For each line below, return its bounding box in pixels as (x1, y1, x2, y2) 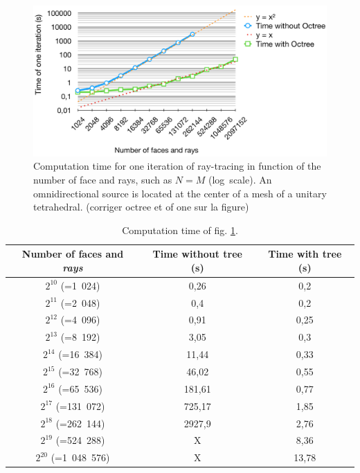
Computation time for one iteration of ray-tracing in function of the (33, 159, 321, 173)
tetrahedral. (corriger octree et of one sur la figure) (33, 199, 249, 214)
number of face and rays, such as (33, 172, 172, 186)
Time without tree (152, 247, 242, 261)
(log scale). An (208, 172, 272, 186)
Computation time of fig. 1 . (122, 222, 238, 237)
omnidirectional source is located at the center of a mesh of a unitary (33, 186, 327, 200)
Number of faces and (21, 247, 124, 261)
